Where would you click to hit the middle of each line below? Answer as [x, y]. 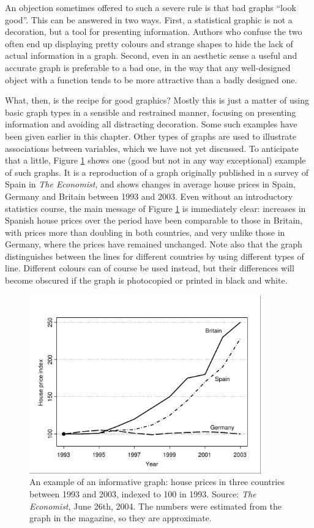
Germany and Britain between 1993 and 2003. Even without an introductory [149, 196]
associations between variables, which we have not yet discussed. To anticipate [152, 148]
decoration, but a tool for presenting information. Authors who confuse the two [154, 32]
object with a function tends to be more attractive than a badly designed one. [151, 79]
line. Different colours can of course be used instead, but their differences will [150, 268]
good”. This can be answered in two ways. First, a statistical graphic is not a [149, 19]
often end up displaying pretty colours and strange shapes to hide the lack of [149, 43]
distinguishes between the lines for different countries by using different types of [155, 256]
